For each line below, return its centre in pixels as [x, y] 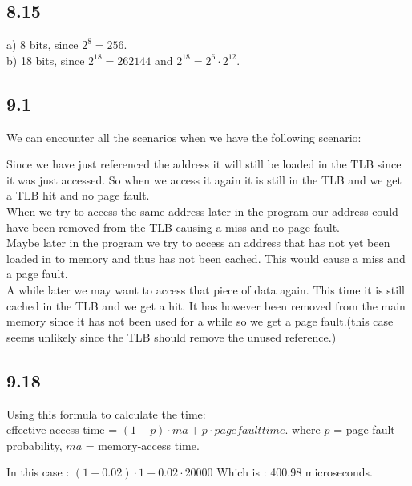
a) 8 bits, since [42, 45]
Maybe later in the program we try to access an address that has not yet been [198, 243]
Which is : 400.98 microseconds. [295, 472]
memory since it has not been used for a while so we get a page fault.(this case [200, 321]
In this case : [38, 472]
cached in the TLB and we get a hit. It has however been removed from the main [206, 305]
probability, [34, 445]
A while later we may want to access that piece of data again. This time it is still [206, 289]
